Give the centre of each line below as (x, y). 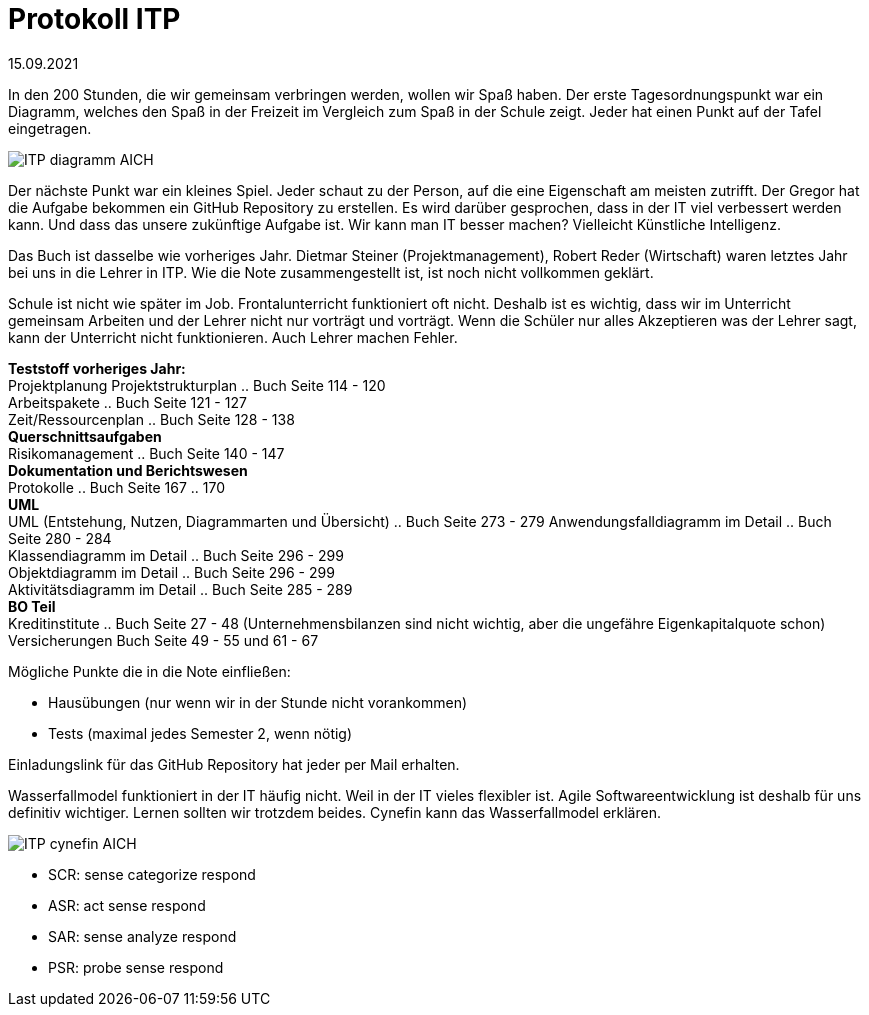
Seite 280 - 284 (60, 538)
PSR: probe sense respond (136, 967)
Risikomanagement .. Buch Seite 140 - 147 (146, 453)
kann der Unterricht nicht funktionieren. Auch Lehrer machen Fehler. (233, 337)
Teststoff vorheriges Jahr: (97, 368)
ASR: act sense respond (127, 905)
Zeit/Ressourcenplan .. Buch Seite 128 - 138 (151, 419)
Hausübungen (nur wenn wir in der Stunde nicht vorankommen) (258, 702)
